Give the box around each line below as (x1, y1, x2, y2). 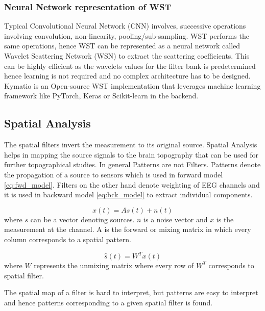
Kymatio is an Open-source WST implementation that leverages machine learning (4, 80, 261, 91)
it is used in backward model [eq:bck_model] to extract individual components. (4, 189, 253, 200)
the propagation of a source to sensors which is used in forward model (4, 169, 223, 179)
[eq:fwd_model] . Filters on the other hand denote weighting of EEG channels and (4, 179, 260, 190)
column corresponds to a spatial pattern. (4, 234, 131, 244)
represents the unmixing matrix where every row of (34, 260, 194, 271)
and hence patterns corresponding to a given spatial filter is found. (4, 297, 213, 307)
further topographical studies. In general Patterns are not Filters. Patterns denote (4, 159, 261, 170)
